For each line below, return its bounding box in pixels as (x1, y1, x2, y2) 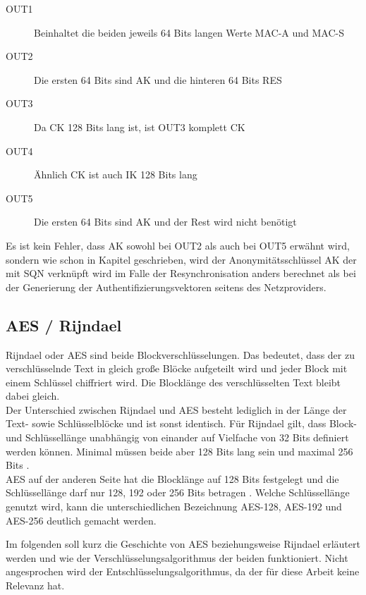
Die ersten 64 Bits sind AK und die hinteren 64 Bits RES (34, 72, 282, 87)
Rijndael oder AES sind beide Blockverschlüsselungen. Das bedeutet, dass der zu (6, 347, 355, 362)
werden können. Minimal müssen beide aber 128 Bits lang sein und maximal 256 (6, 443, 353, 458)
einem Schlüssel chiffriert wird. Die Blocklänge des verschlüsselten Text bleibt (6, 374, 341, 389)
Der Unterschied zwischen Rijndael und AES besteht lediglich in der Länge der (6, 402, 347, 417)
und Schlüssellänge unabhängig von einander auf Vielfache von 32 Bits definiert (6, 430, 349, 445)
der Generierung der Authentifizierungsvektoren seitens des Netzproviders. (6, 279, 327, 294)
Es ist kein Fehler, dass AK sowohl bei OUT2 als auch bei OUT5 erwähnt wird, (6, 238, 350, 252)
